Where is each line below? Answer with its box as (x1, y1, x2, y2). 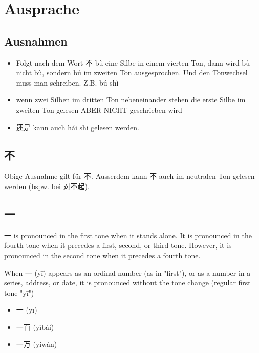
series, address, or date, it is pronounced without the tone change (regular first (4, 277, 251, 288)
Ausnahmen (4, 33, 68, 49)
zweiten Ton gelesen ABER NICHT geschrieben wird (16, 104, 182, 115)
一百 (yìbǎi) (16, 321, 54, 332)
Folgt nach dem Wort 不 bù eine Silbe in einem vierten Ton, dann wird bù (16, 57, 250, 68)
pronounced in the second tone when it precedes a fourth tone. (4, 250, 201, 260)
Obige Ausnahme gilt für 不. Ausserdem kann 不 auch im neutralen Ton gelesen (4, 171, 255, 181)
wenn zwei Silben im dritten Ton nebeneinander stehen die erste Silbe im (16, 94, 246, 105)
